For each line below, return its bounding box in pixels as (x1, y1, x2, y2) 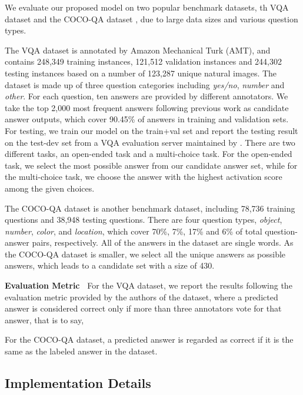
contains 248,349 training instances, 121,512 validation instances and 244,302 (5, 55, 282, 68)
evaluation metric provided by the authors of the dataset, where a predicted (5, 290, 278, 303)
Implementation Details (5, 374, 151, 392)
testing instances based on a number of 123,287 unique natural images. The (5, 66, 277, 79)
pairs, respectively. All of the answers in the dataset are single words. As (32, 236, 294, 249)
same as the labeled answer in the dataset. (5, 345, 158, 357)
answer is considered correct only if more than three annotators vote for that (5, 302, 282, 314)
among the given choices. (5, 182, 95, 194)
